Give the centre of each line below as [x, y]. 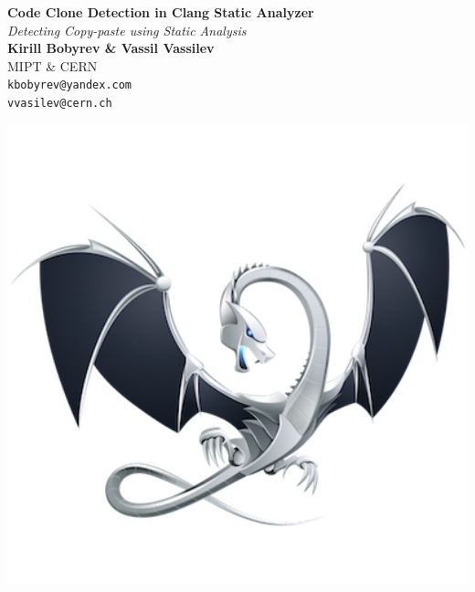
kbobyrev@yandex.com [70, 85]
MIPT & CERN [53, 65]
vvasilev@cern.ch [60, 104]
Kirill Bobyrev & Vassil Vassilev [111, 48]
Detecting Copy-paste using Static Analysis [127, 30]
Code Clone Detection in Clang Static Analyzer [161, 12]
